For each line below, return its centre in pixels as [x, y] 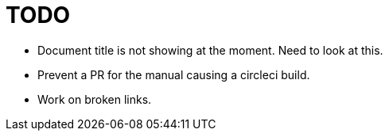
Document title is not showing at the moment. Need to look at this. [210, 50]
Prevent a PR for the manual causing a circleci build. [174, 74]
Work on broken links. [95, 99]
